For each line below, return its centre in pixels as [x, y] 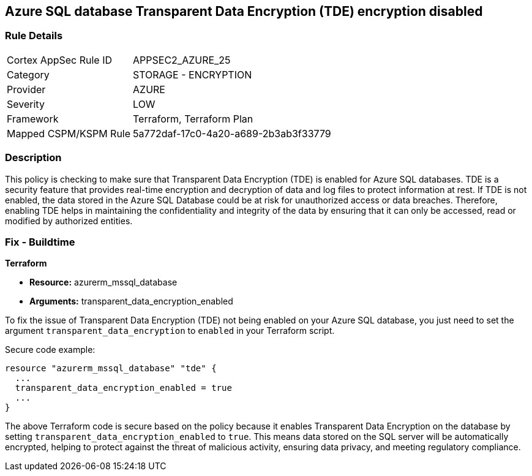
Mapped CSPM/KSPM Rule [69, 133]
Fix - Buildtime [40, 242]
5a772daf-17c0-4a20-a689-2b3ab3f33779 [232, 133]
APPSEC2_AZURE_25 [182, 60]
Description [33, 158]
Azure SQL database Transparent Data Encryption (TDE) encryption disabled [244, 11]
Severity [26, 104]
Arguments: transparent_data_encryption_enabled [131, 301]
